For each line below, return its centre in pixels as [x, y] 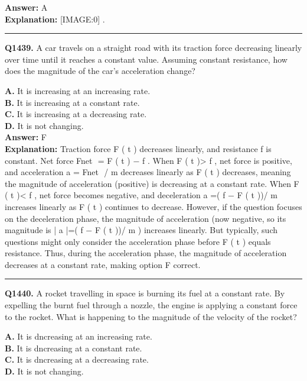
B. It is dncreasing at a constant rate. [74, 348]
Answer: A [26, 7]
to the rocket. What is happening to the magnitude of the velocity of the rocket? [151, 316]
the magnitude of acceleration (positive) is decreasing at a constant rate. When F [152, 183]
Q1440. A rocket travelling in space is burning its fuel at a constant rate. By [145, 293]
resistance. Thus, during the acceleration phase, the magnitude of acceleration [146, 253]
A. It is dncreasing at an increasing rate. [79, 336]
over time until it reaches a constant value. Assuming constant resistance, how [146, 59]
